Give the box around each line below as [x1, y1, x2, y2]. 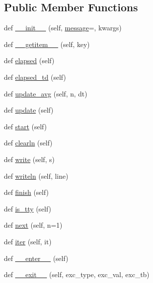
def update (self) [4, 105, 54, 115]
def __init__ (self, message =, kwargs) [4, 23, 122, 33]
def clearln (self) [4, 138, 53, 148]
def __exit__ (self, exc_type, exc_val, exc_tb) [4, 269, 150, 280]
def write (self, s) [4, 154, 55, 164]
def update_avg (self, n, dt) [4, 88, 87, 98]
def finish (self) [4, 187, 49, 197]
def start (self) [4, 121, 47, 131]
